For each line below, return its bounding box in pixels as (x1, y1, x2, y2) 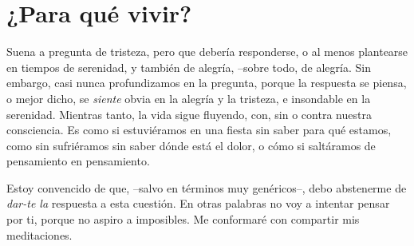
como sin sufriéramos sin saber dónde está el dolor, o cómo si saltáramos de (6, 137, 376, 153)
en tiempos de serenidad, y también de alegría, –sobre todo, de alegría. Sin (6, 58, 371, 75)
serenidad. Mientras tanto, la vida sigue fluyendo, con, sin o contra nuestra (6, 105, 372, 122)
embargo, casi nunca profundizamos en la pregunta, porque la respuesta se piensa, (6, 74, 407, 91)
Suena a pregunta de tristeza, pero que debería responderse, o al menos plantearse (6, 43, 408, 60)
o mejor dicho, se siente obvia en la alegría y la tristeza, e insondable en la (6, 89, 371, 106)
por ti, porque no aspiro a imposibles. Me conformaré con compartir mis (6, 211, 360, 228)
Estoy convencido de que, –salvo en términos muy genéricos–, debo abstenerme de (6, 179, 407, 196)
